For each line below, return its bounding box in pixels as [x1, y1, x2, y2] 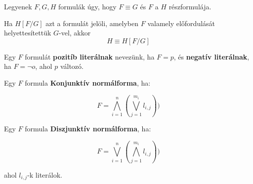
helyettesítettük [4, 28, 51, 38]
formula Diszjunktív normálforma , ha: [25, 123, 151, 134]
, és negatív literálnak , [173, 51, 250, 61]
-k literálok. [27, 169, 62, 180]
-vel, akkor [59, 28, 91, 38]
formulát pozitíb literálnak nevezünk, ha [25, 51, 155, 61]
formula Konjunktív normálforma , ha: [25, 77, 151, 88]
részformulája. [169, 1, 211, 11]
